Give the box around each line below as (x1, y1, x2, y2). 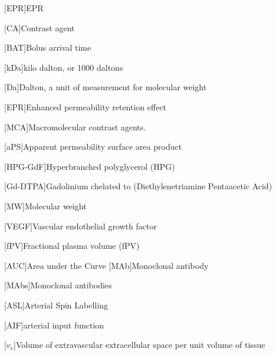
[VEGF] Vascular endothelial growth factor (4, 219, 157, 232)
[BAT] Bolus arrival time (4, 41, 91, 54)
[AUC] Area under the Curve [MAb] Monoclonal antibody (4, 259, 209, 271)
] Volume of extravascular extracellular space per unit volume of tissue (14, 338, 265, 351)
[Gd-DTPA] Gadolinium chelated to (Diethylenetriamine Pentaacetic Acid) (4, 180, 272, 192)
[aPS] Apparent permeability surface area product (4, 140, 182, 153)
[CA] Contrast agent (4, 21, 75, 34)
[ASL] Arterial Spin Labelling (4, 298, 108, 311)
